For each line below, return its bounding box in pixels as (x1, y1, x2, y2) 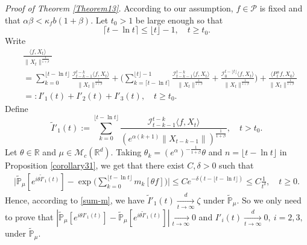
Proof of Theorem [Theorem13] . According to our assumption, (5, 2, 233, 14)
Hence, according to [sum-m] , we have (5, 193, 145, 206)
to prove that (5, 210, 54, 223)
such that (219, 159, 254, 172)
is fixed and (259, 2, 303, 14)
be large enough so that (135, 13, 223, 26)
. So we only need (236, 193, 302, 206)
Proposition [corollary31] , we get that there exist (5, 159, 185, 172)
